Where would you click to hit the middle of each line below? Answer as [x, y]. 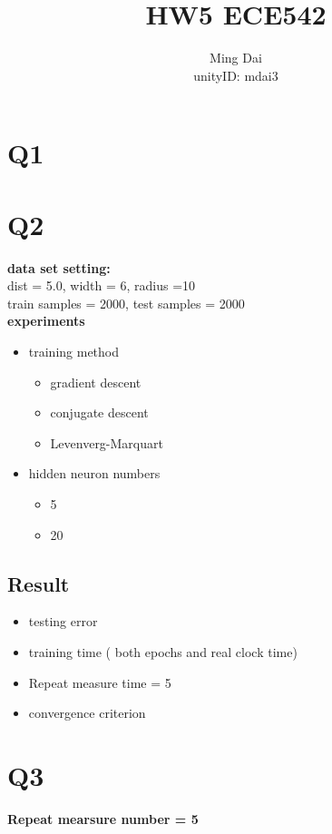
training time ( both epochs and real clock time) [163, 651]
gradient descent [96, 382]
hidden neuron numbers [94, 473]
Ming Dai [236, 58]
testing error [63, 621]
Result [39, 583]
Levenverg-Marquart [107, 442]
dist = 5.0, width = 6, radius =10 [102, 285]
